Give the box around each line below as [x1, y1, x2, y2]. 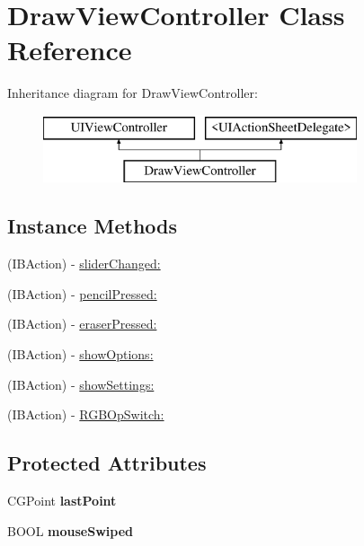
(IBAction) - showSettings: [7, 374, 155, 393]
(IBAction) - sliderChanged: [7, 254, 161, 273]
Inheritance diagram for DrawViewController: [7, 84, 258, 102]
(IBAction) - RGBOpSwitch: [7, 405, 164, 424]
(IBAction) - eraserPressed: [7, 314, 157, 333]
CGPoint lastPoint [7, 491, 117, 510]
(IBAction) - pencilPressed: [7, 284, 157, 303]
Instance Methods [7, 212, 177, 240]
